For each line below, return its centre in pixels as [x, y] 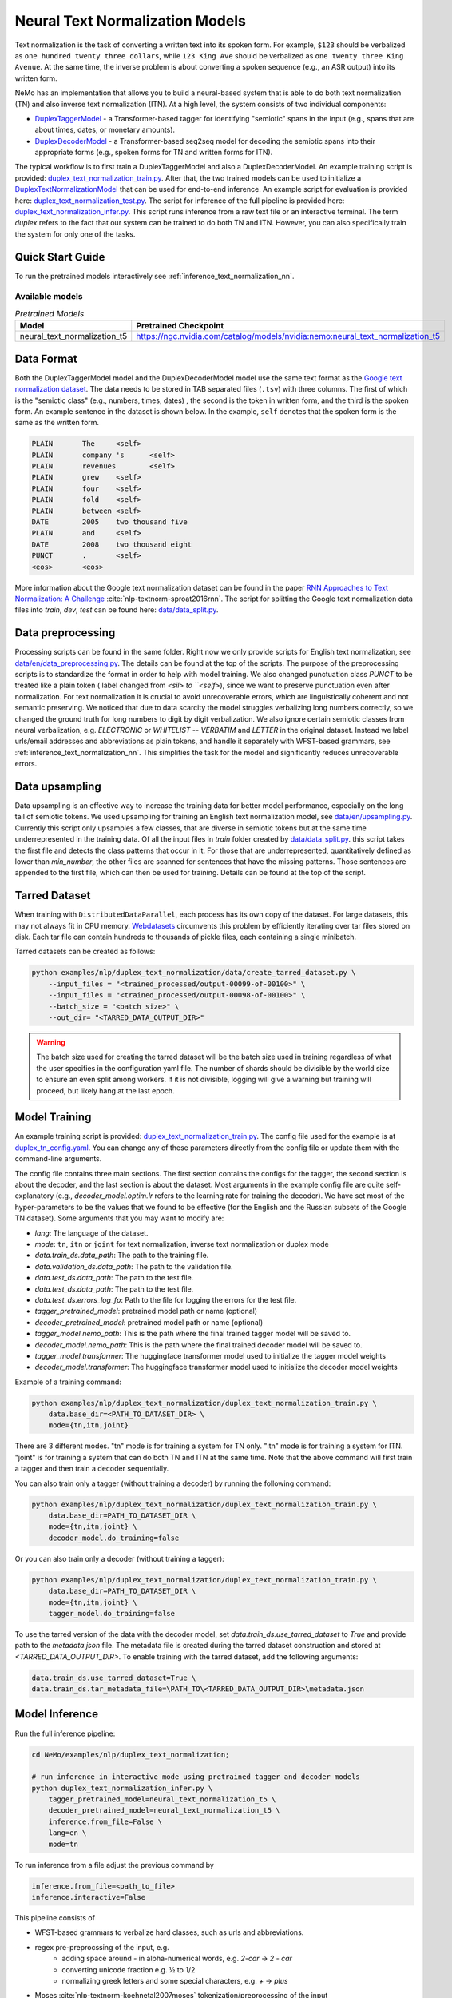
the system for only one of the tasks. [75, 234]
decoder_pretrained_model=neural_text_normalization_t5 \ [164, 1811]
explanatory [34, 1196]
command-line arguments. [58, 1159]
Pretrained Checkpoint [180, 326]
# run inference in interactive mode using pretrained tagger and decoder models [196, 1777]
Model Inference [57, 1714]
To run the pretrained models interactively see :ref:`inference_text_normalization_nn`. [155, 276]
